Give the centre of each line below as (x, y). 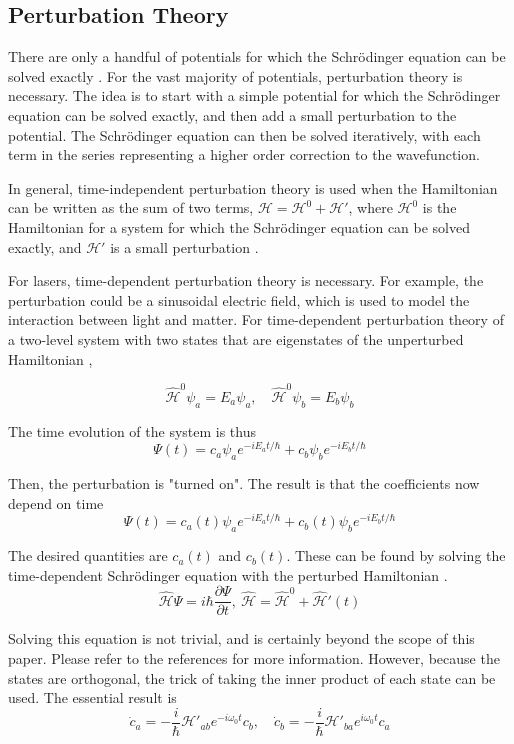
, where (370, 207)
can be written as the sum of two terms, (131, 207)
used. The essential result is (92, 697)
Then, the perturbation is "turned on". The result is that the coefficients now (244, 483)
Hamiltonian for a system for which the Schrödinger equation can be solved (239, 226)
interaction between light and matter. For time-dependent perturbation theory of (256, 319)
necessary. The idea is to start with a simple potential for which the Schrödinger (254, 95)
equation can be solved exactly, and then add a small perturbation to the (232, 114)
